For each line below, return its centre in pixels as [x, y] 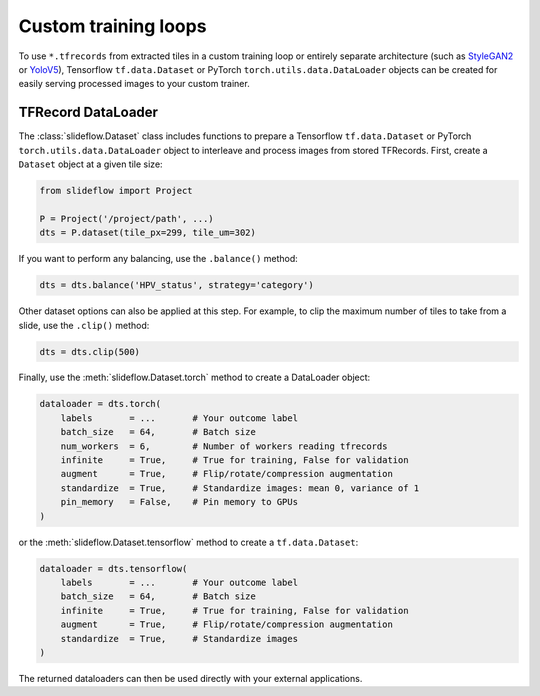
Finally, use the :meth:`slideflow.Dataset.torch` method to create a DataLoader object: [194, 377]
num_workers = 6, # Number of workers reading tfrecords [224, 446]
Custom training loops [112, 26]
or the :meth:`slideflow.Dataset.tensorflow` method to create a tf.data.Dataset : [188, 542]
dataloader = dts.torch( [100, 404]
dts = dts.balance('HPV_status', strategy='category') [176, 285]
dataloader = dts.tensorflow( [113, 568]
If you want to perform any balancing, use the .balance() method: [158, 259]
